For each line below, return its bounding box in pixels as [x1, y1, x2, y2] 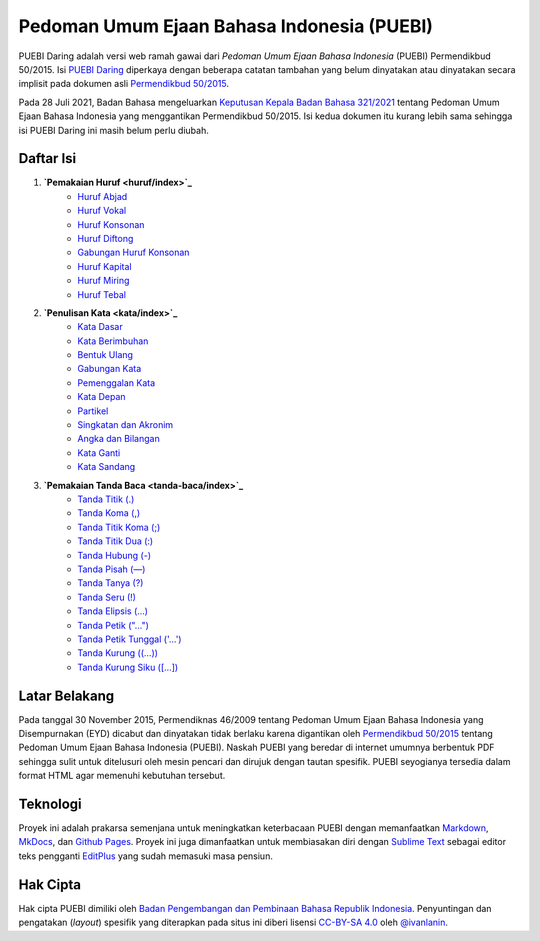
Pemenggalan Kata [77, 376, 155, 389]
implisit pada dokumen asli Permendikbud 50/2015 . [18, 78, 230, 90]
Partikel [77, 405, 109, 417]
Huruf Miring [77, 275, 130, 287]
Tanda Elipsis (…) [77, 605, 149, 617]
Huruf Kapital [77, 260, 132, 272]
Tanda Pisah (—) [77, 563, 146, 575]
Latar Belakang [18, 687, 115, 704]
